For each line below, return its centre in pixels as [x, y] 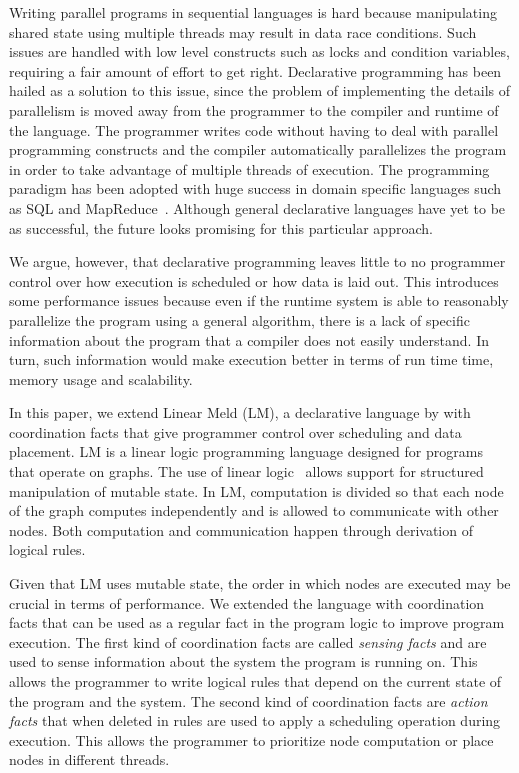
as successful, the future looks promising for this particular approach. [221, 227]
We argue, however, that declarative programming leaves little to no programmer [257, 261]
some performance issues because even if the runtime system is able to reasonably [259, 300]
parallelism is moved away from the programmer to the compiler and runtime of [254, 109]
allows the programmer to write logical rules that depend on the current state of [255, 681]
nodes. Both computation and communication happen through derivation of [241, 529]
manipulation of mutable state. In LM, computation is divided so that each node [256, 490]
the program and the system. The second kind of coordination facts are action [248, 700]
